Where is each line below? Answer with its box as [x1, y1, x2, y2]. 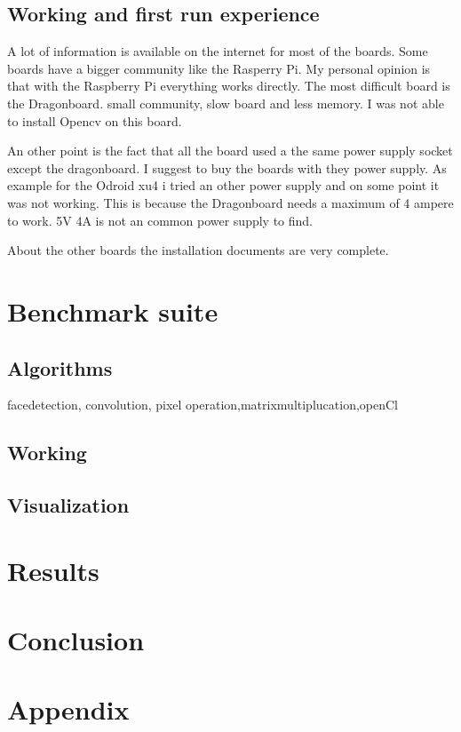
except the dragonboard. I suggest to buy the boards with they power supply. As [7, 158, 447, 177]
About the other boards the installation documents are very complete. [7, 241, 389, 259]
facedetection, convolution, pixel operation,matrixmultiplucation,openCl [7, 395, 398, 414]
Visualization [7, 491, 130, 519]
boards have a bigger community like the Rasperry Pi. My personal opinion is [7, 59, 431, 77]
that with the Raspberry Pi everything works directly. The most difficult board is [7, 76, 450, 95]
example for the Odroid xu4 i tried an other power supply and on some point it [7, 176, 440, 195]
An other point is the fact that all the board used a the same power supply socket [7, 141, 453, 160]
